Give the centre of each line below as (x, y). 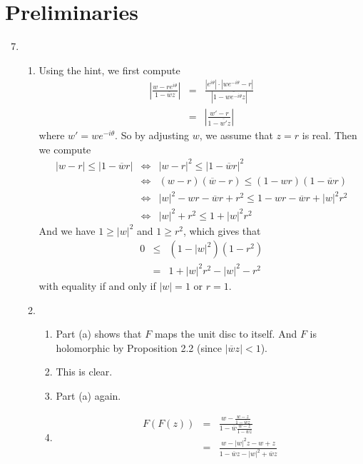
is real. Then (329, 135)
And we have (67, 230)
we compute (65, 149)
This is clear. (84, 372)
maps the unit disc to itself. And (226, 334)
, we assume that (236, 135)
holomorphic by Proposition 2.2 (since (139, 347)
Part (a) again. (88, 395)
